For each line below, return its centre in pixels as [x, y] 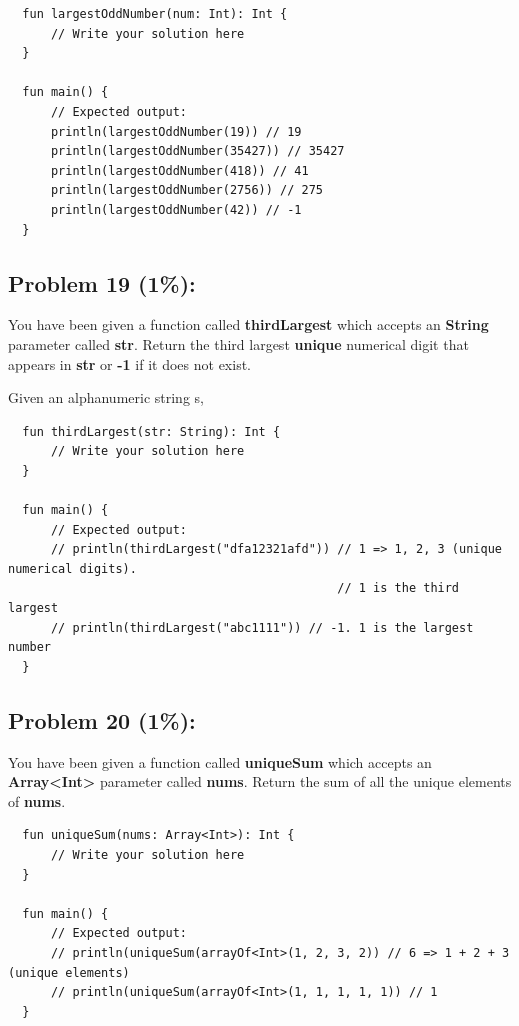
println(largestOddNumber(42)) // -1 [176, 209]
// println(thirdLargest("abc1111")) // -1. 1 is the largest [262, 627]
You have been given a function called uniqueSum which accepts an [220, 761]
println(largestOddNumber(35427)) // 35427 [197, 151]
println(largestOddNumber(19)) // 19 [176, 131]
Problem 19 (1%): [102, 282]
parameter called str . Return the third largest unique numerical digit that [238, 343]
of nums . [37, 800]
